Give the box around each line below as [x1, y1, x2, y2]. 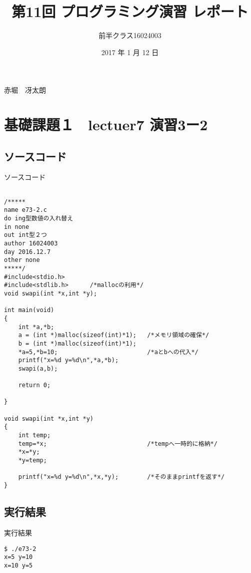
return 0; [18, 382, 51, 389]
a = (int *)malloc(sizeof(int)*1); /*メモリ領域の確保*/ [18, 332, 209, 339]
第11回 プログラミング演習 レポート [11, 1, 248, 22]
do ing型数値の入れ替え [4, 215, 73, 222]
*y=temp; [18, 457, 47, 464]
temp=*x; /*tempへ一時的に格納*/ [18, 440, 217, 447]
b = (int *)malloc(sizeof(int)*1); [18, 340, 136, 347]
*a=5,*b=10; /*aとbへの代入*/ [18, 348, 198, 356]
